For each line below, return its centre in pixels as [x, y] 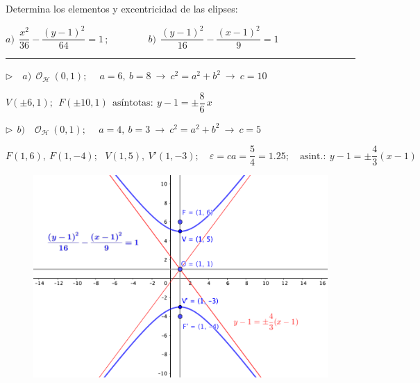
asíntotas [132, 103]
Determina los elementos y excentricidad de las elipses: [122, 8]
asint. [311, 156]
